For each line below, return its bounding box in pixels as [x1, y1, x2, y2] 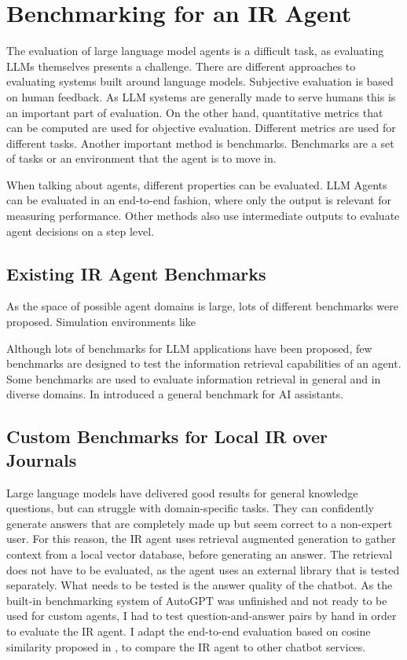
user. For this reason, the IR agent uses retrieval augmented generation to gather [6, 530, 396, 547]
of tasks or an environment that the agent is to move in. [6, 150, 277, 167]
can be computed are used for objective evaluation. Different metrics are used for [6, 119, 396, 136]
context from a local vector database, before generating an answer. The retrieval [6, 545, 393, 562]
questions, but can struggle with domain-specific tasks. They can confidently [6, 500, 374, 516]
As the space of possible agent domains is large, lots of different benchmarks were [6, 298, 398, 314]
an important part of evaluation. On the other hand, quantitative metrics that [6, 104, 383, 120]
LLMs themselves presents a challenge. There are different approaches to [6, 57, 356, 74]
